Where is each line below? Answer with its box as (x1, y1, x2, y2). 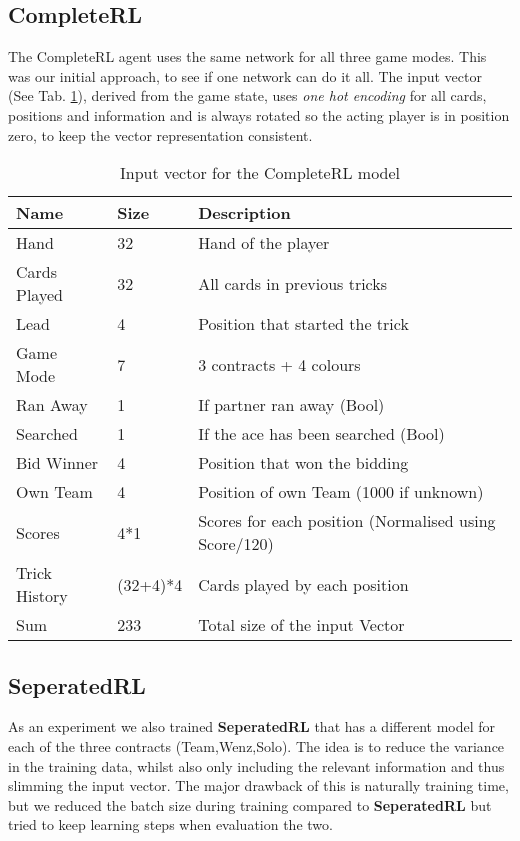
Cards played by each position (198, 572, 409, 596)
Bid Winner (16, 451, 99, 475)
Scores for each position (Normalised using (198, 509, 496, 533)
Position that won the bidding (198, 451, 409, 475)
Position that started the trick (198, 312, 409, 336)
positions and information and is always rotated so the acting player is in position (8, 104, 510, 125)
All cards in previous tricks (198, 271, 388, 295)
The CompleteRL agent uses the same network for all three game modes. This (8, 46, 487, 67)
